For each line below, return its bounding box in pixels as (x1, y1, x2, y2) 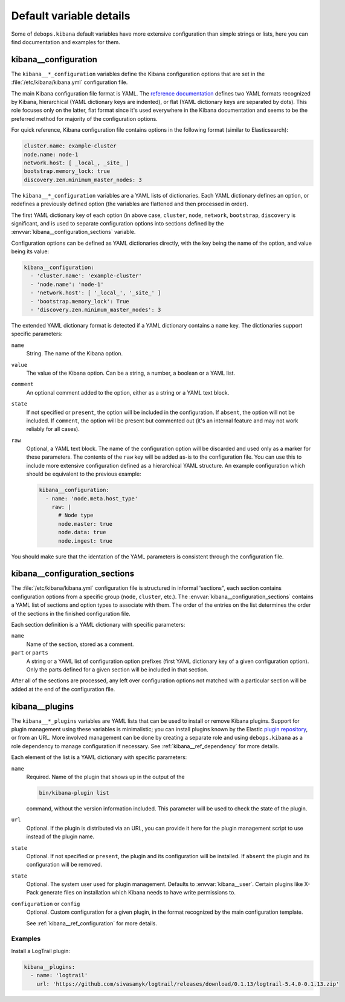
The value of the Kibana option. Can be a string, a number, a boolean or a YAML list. (26, 369, 236, 377)
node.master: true (58, 520, 113, 527)
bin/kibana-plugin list (39, 789, 110, 796)
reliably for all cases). (26, 425, 80, 433)
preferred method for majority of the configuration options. (11, 115, 158, 122)
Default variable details (11, 9, 131, 22)
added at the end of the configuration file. (11, 685, 115, 693)
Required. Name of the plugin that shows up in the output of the (26, 774, 185, 780)
